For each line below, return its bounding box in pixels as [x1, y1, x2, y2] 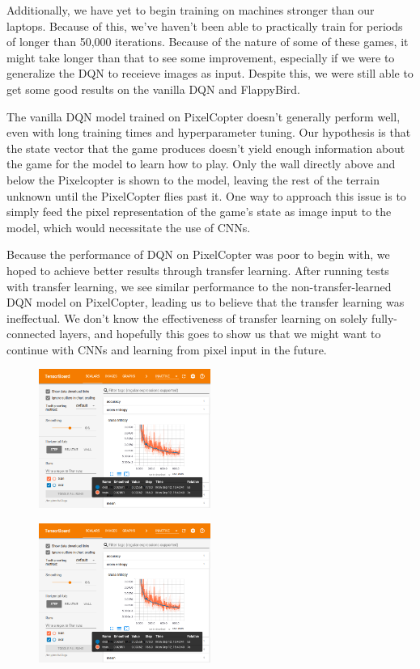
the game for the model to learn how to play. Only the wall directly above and [6, 155, 396, 172]
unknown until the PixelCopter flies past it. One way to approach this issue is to [6, 187, 406, 204]
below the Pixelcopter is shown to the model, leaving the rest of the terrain [6, 171, 380, 188]
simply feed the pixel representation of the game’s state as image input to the [6, 203, 392, 220]
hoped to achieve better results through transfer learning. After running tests [6, 261, 389, 278]
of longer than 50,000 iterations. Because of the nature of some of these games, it [6, 33, 409, 50]
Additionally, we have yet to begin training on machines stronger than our [6, 2, 375, 18]
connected [6, 325, 56, 342]
